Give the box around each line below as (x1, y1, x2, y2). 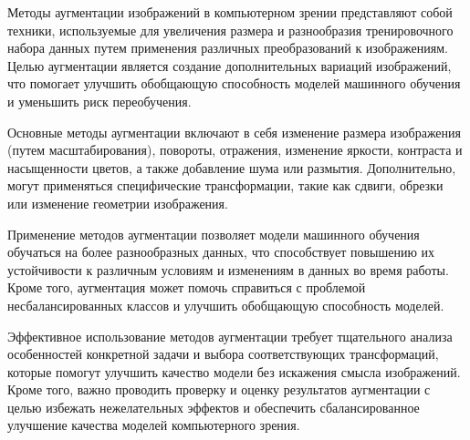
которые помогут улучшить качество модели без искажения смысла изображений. (7, 362, 461, 381)
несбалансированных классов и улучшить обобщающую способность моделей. (7, 295, 444, 314)
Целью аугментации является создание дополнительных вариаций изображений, (7, 56, 452, 75)
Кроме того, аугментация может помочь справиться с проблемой (7, 278, 366, 297)
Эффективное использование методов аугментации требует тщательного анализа (7, 326, 453, 345)
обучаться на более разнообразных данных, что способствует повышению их (7, 242, 435, 261)
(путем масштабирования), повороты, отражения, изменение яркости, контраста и (7, 140, 463, 159)
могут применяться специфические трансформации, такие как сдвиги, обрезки (7, 176, 444, 195)
